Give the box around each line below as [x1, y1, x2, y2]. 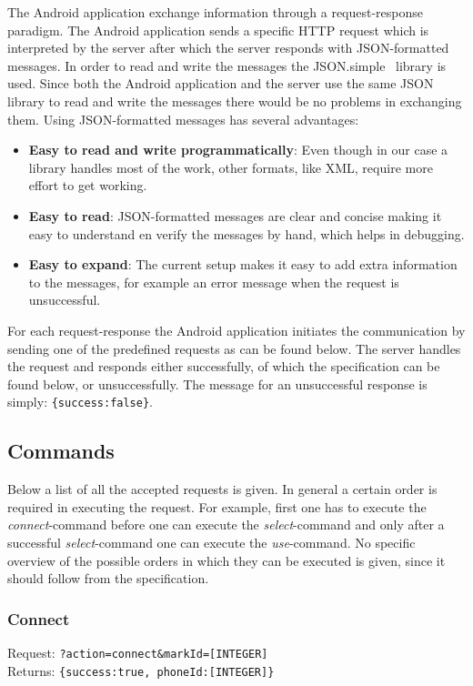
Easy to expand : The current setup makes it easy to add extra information [28, 255, 458, 274]
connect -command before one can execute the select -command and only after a [7, 515, 445, 534]
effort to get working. [28, 176, 147, 195]
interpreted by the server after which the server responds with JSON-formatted [7, 38, 449, 57]
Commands [7, 437, 115, 465]
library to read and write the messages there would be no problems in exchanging [7, 91, 462, 110]
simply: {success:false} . [7, 392, 153, 411]
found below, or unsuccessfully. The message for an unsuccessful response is [7, 374, 428, 393]
